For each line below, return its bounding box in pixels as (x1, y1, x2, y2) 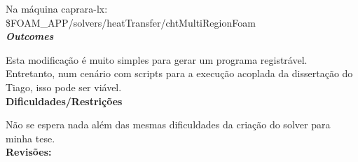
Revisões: (6, 144, 52, 159)
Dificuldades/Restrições (6, 93, 123, 108)
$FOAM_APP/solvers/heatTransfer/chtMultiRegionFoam (6, 15, 256, 29)
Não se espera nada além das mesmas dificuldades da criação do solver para (6, 117, 331, 132)
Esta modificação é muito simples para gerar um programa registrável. (6, 52, 308, 67)
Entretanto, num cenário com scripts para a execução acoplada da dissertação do (6, 66, 353, 81)
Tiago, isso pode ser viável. (6, 79, 122, 94)
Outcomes (6, 29, 54, 43)
